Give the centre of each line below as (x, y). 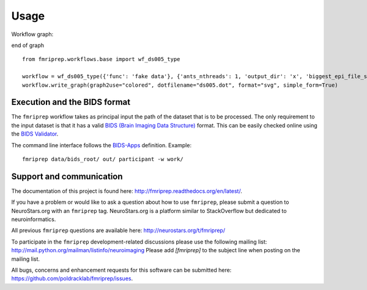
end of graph (28, 45)
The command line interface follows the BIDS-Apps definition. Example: (102, 145)
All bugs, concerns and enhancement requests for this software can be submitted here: (121, 270)
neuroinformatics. (34, 219)
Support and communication (67, 176)
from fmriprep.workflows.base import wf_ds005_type (101, 59)
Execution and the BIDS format (71, 102)
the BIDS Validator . (35, 134)
